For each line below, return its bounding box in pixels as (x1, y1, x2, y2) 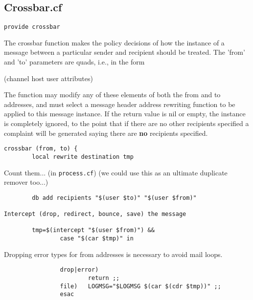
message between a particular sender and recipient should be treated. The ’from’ (4, 47, 245, 57)
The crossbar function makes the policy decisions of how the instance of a (4, 37, 225, 47)
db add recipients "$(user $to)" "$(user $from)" (32, 194, 197, 201)
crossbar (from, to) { (4, 145, 78, 152)
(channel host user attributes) (4, 73, 93, 83)
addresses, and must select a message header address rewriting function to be (4, 99, 235, 109)
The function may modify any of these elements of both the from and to (4, 89, 221, 100)
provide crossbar (4, 23, 60, 31)
